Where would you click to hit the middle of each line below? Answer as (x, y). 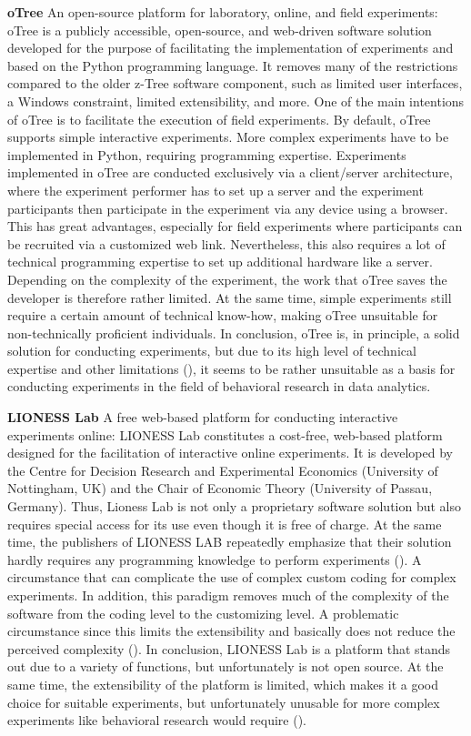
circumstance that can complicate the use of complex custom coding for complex (232, 577)
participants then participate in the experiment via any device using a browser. (228, 208)
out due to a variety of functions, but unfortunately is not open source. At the (225, 666)
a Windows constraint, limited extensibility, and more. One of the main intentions (236, 101)
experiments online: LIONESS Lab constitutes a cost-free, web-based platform (225, 434)
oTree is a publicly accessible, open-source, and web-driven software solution (220, 30)
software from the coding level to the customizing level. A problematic (203, 613)
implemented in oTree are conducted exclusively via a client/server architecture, (230, 172)
